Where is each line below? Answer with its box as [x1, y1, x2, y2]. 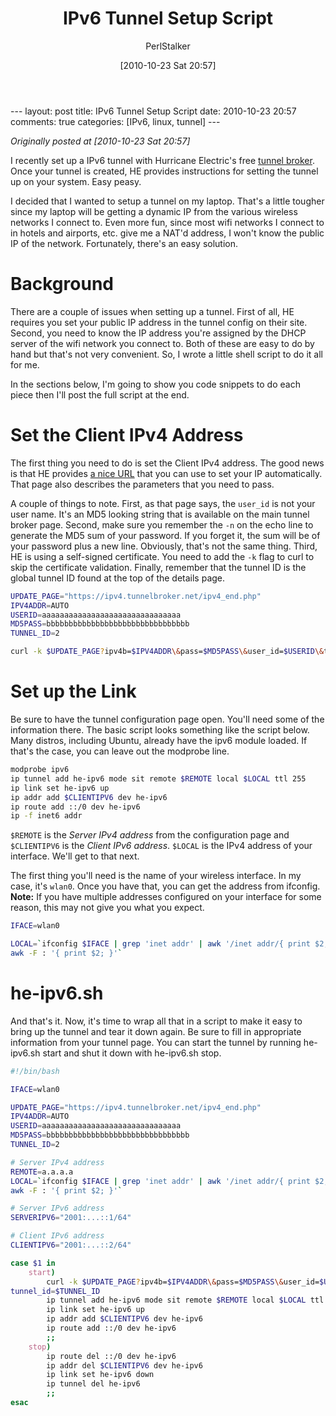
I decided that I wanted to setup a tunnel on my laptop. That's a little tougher [10, 195, 325, 207]
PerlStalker [145, 40, 191, 52]
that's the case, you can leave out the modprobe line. [10, 745, 230, 757]
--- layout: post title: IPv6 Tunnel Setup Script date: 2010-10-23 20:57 [10, 105, 297, 117]
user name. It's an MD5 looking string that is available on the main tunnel [10, 508, 310, 520]
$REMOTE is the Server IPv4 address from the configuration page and [10, 829, 290, 841]
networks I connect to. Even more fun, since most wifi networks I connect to [10, 216, 325, 228]
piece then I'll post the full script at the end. [10, 388, 190, 401]
